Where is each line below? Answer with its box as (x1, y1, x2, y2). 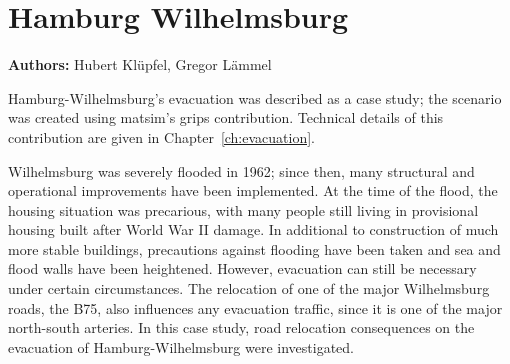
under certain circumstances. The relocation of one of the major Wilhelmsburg (8, 278, 490, 299)
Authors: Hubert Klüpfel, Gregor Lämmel (8, 54, 272, 75)
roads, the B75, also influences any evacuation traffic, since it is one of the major (8, 297, 503, 318)
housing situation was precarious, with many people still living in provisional (8, 199, 479, 220)
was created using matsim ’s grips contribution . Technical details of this (8, 107, 444, 128)
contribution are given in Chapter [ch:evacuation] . (8, 126, 316, 147)
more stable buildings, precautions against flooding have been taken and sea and (8, 238, 501, 259)
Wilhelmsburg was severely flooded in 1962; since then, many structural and (8, 160, 475, 181)
